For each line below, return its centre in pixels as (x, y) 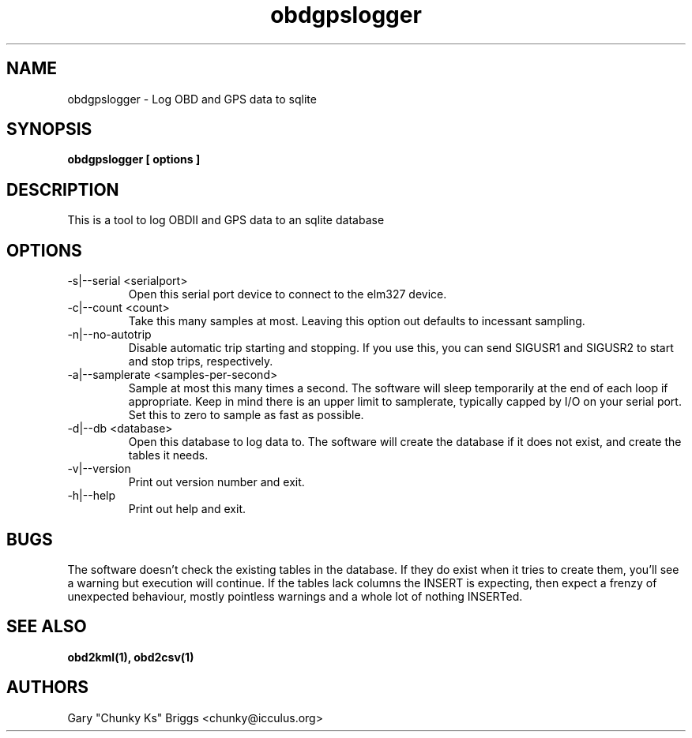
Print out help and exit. (187, 509)
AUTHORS (48, 687)
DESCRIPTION (63, 189)
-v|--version (99, 469)
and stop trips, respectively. (201, 362)
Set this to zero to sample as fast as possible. (246, 415)
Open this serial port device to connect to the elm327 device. (288, 294)
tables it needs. (168, 455)
